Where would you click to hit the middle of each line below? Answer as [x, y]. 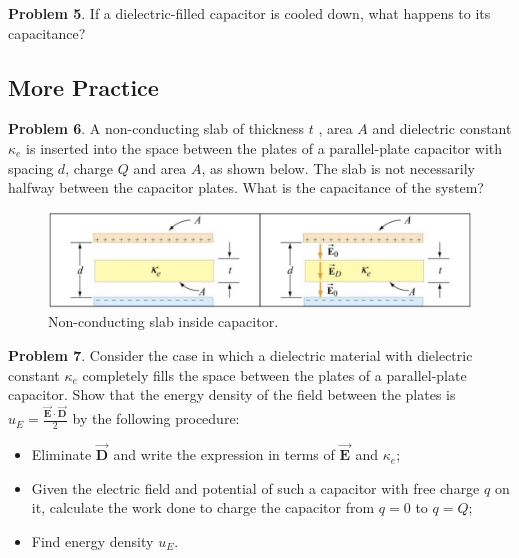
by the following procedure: [156, 418]
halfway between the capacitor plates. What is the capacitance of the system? [246, 187]
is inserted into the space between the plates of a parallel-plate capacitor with [264, 147]
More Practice [83, 86]
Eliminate [61, 454]
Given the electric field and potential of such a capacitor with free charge [255, 487]
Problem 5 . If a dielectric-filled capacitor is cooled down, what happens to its [249, 13]
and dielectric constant [442, 128]
